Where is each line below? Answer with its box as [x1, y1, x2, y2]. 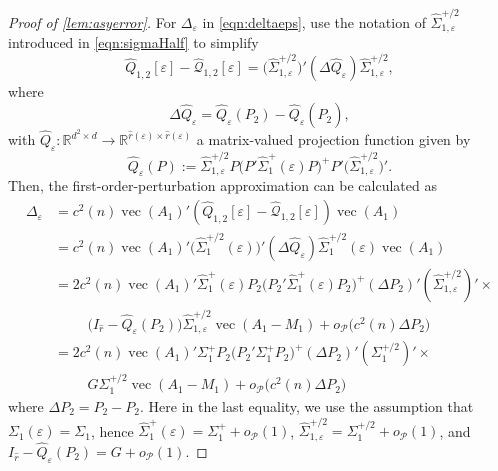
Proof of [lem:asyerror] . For [8, 11, 177, 32]
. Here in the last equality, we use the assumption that [140, 395, 474, 416]
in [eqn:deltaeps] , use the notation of [202, 11, 426, 32]
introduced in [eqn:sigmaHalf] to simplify [8, 32, 259, 53]
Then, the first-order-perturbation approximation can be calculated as [8, 175, 437, 196]
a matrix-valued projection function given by [196, 129, 471, 150]
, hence [90, 420, 134, 441]
